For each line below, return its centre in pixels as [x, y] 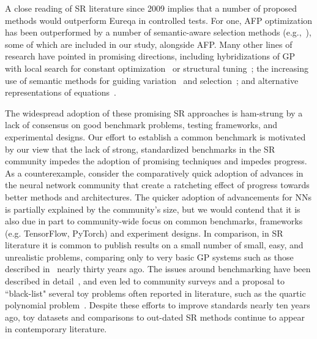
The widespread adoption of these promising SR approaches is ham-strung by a [154, 112]
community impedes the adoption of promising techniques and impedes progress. [156, 161]
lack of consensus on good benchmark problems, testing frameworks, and [141, 125]
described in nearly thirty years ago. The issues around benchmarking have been [158, 269]
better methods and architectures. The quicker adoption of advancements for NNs [158, 196]
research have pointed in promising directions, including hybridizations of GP [150, 56]
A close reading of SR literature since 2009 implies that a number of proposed [151, 8]
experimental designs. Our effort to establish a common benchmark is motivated [155, 136]
